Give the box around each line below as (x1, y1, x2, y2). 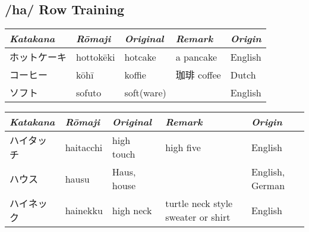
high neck (112, 203, 152, 217)
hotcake (124, 49, 156, 64)
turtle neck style (165, 196, 233, 211)
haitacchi (65, 140, 103, 154)
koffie (124, 67, 146, 81)
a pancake (175, 49, 217, 64)
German (251, 178, 285, 193)
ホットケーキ (10, 50, 67, 64)
